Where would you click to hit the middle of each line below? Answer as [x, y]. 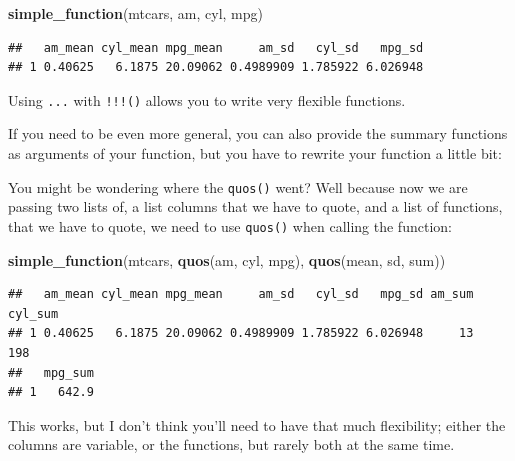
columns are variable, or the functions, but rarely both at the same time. [231, 444]
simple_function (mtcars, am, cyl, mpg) [135, 13]
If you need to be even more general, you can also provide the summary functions [258, 133]
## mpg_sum [51, 372]
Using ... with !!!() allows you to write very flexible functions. [207, 99]
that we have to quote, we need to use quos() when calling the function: [230, 225]
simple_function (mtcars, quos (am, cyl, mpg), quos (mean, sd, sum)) [227, 259]
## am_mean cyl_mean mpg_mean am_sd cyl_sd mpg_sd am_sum [241, 294]
